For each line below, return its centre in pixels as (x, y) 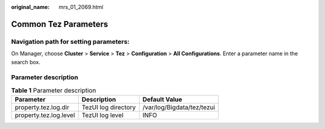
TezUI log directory (109, 107)
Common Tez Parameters (60, 24)
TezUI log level (102, 115)
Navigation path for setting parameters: (70, 41)
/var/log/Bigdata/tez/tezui (179, 107)
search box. (26, 62)
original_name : (30, 7)
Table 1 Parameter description (54, 90)
